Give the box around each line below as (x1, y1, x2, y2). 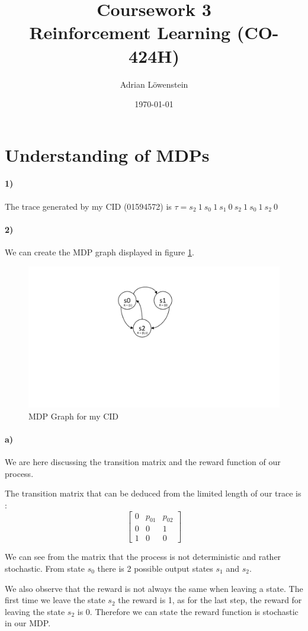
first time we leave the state (5, 594, 105, 606)
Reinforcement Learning (29, 20, 231, 44)
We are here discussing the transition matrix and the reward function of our (5, 456, 281, 468)
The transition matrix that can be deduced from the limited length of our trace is (5, 487, 301, 499)
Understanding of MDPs (5, 142, 210, 166)
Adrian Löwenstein (120, 78, 188, 90)
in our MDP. (5, 617, 51, 629)
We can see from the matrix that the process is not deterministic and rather (5, 550, 281, 563)
